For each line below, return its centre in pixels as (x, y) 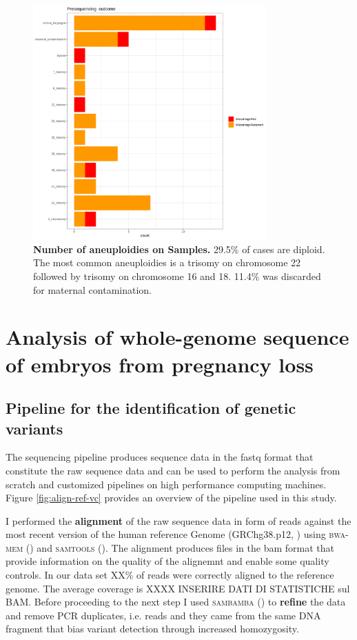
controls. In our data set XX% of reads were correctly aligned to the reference (170, 575)
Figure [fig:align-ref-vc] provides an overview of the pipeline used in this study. (171, 498)
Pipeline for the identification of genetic (151, 408)
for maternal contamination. (92, 289)
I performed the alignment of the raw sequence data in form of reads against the (178, 520)
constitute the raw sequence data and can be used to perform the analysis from (173, 470)
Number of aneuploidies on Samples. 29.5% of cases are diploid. (179, 249)
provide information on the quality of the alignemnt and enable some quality (167, 561)
